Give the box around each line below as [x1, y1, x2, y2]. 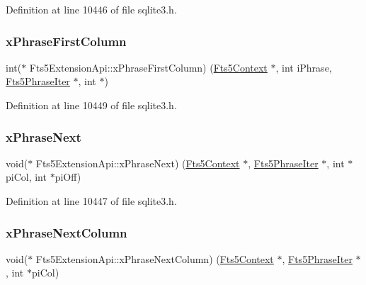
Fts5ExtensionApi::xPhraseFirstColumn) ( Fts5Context [29, 60, 268, 74]
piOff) [55, 169, 81, 184]
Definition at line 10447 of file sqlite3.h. [6, 194, 177, 208]
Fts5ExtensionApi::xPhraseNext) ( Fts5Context [35, 155, 240, 170]
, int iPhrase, [275, 60, 332, 74]
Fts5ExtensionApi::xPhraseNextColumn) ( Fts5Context [35, 251, 274, 266]
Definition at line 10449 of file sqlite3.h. [6, 98, 177, 112]
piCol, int [6, 169, 47, 184]
